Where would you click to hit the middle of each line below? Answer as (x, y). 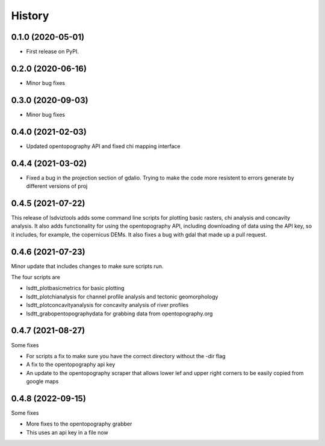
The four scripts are (36, 277)
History (30, 16)
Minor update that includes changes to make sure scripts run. (87, 266)
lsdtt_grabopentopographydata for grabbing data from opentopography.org (119, 314)
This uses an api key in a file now (67, 432)
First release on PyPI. (53, 52)
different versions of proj (57, 186)
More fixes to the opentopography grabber (79, 424)
